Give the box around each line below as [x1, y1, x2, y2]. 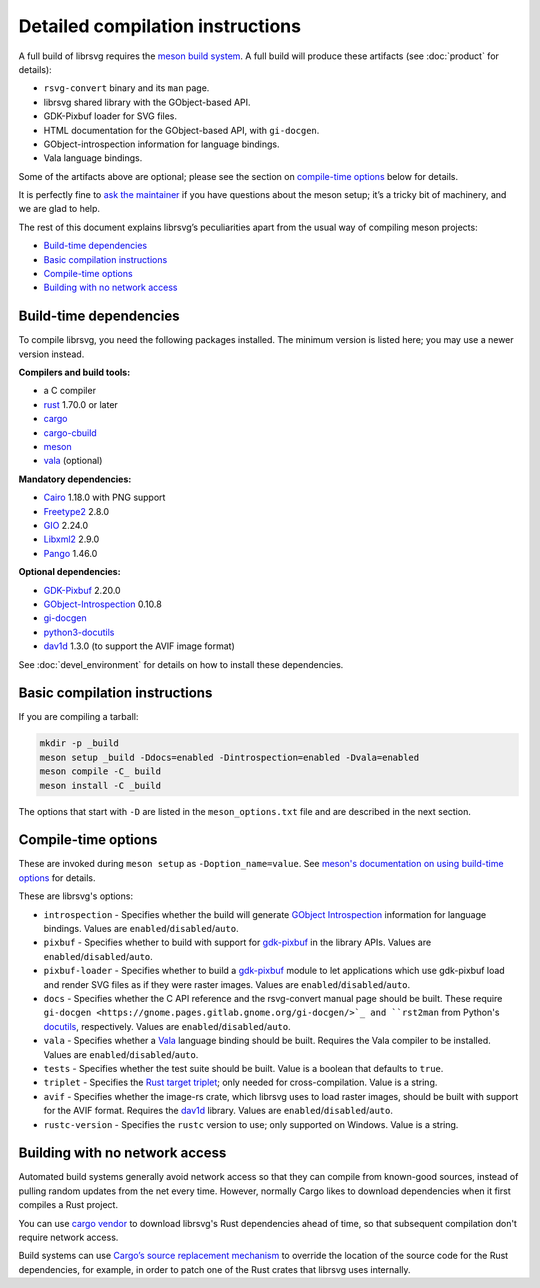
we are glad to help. [18, 203, 100, 215]
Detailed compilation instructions [18, 15, 302, 37]
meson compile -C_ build [39, 766, 162, 777]
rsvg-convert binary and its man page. [43, 82, 210, 94]
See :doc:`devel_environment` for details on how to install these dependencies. [18, 658, 344, 670]
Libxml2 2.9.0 [43, 533, 100, 545]
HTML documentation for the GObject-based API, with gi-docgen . [43, 124, 320, 136]
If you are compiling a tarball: [18, 711, 139, 723]
